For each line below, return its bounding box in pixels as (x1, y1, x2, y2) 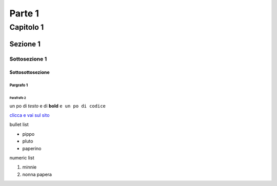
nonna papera (22, 171, 52, 177)
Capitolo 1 (9, 23, 44, 32)
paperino (22, 145, 42, 151)
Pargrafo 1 (9, 82, 28, 88)
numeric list (9, 154, 34, 161)
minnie (22, 164, 37, 170)
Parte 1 (9, 8, 39, 19)
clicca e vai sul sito (9, 112, 50, 118)
